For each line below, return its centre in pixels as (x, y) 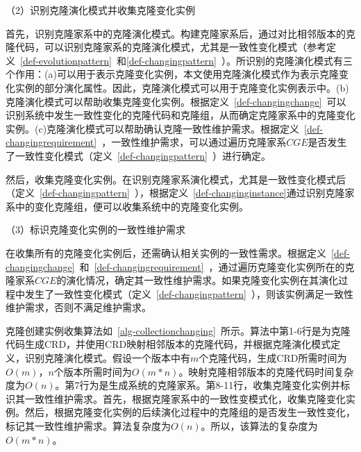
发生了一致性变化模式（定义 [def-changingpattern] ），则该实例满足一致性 (189, 293)
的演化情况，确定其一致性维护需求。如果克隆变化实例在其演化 (198, 280)
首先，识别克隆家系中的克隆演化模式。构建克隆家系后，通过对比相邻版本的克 (180, 33)
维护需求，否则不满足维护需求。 (78, 307)
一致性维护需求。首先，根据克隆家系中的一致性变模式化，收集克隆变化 (185, 398)
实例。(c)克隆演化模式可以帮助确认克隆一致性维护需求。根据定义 (153, 128)
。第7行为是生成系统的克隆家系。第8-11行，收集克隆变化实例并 (198, 385)
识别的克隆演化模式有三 (299, 60)
